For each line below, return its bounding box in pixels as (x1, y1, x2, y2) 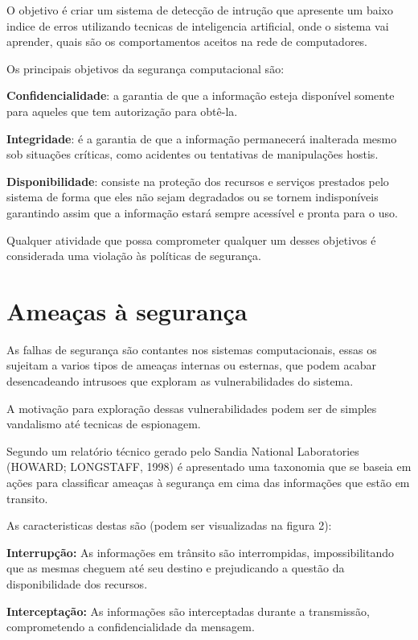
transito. (6, 489, 48, 506)
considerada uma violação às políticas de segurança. (6, 247, 261, 264)
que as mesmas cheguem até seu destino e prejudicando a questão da (6, 559, 345, 576)
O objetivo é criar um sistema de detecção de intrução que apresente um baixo (6, 2, 393, 18)
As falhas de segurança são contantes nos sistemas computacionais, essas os (6, 341, 377, 357)
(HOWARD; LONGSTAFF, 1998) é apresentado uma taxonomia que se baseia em (6, 458, 412, 475)
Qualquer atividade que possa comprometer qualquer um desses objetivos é (6, 231, 376, 248)
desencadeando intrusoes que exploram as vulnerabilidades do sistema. (6, 373, 354, 390)
